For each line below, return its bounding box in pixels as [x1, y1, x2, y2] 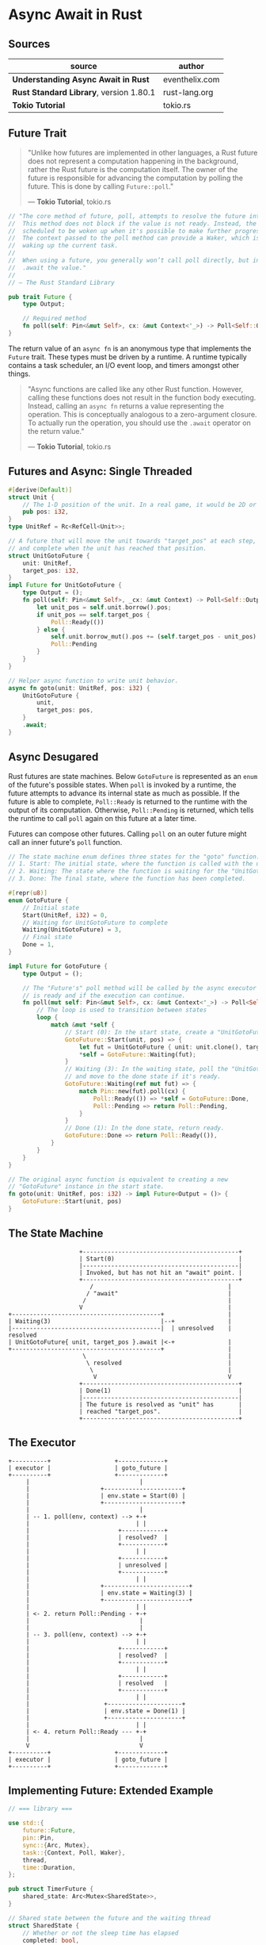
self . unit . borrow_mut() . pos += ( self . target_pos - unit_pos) [50, 633, 257, 641]
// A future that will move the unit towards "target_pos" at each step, [8, 537, 257, 545]
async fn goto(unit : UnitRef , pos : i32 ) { [8, 684, 150, 692]
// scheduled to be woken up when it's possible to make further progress [8, 227, 264, 235]
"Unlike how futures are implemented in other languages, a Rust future [27, 148, 258, 157]
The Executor [8, 1436, 76, 1449]
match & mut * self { [50, 1021, 115, 1029]
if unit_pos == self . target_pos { [36, 611, 150, 619]
